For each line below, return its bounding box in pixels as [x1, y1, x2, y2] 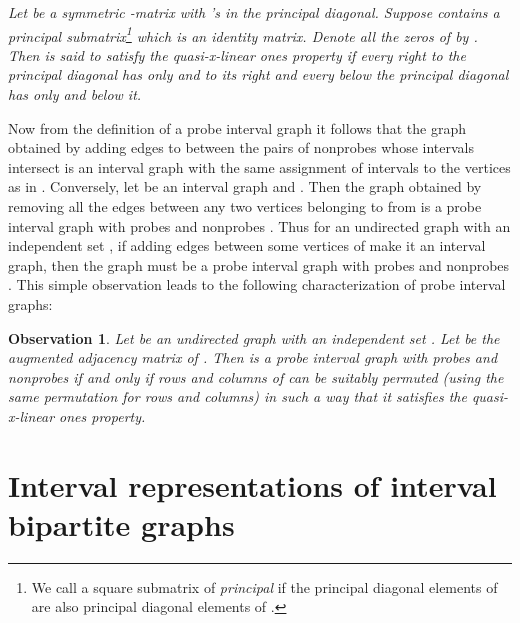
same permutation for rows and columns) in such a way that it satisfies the [8, 386, 467, 407]
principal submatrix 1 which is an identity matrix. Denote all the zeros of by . [8, 22, 478, 46]
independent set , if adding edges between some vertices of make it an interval [8, 235, 486, 256]
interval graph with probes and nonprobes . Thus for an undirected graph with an [8, 215, 511, 236]
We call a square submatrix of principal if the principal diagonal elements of [31, 576, 498, 597]
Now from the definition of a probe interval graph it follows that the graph [8, 117, 467, 138]
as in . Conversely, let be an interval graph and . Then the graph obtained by [8, 176, 482, 197]
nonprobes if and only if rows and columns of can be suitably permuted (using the [8, 366, 504, 387]
